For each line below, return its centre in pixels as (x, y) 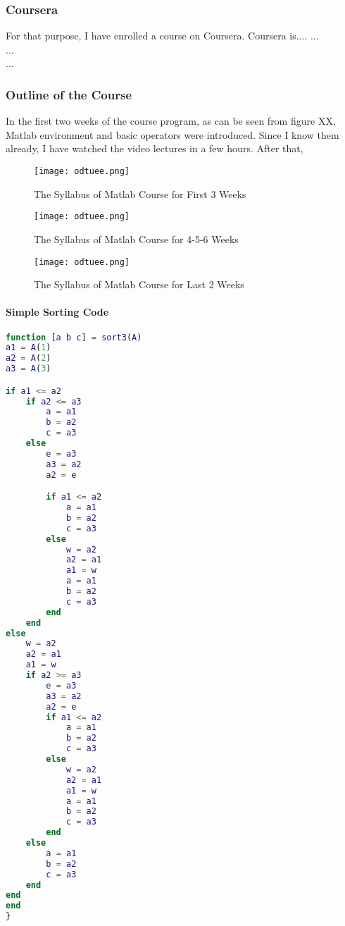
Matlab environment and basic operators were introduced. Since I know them (172, 134)
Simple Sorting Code (57, 312)
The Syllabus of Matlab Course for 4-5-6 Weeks (136, 239)
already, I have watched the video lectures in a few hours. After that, (155, 148)
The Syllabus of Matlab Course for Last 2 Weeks (139, 284)
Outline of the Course (69, 94)
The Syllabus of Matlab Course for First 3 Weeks (140, 193)
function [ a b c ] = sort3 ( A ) (74, 337)
